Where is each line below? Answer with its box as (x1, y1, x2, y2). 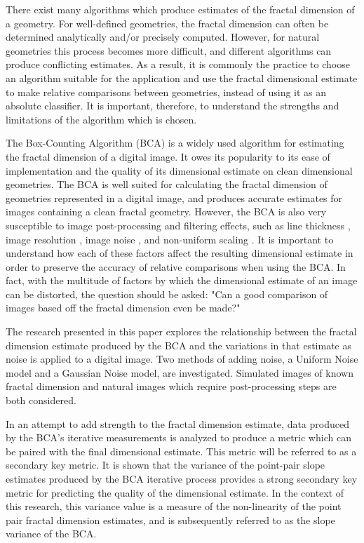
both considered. (6, 393, 76, 408)
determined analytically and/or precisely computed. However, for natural (6, 29, 320, 44)
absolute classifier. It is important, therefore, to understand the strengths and (6, 98, 339, 113)
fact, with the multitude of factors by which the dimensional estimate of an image (6, 273, 358, 288)
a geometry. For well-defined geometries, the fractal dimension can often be (6, 15, 329, 30)
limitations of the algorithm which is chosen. (6, 112, 197, 126)
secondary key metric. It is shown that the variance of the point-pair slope (6, 457, 325, 472)
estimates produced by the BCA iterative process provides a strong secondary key (6, 471, 358, 485)
